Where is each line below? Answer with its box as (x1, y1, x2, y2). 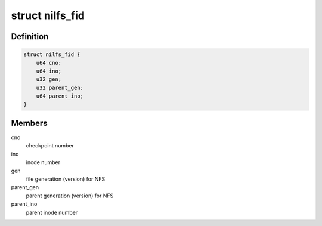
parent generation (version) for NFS (26, 192, 114, 199)
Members (11, 118, 48, 128)
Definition (11, 32, 49, 42)
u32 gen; (36, 76, 62, 83)
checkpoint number (26, 142, 75, 149)
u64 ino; (36, 67, 62, 74)
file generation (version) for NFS (26, 175, 106, 183)
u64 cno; (36, 59, 62, 66)
